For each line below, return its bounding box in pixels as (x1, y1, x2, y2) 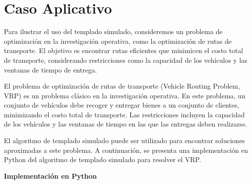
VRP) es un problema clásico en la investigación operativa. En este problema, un (4, 90, 246, 100)
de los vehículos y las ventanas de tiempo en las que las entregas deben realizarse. (4, 119, 247, 129)
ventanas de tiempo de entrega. (4, 64, 97, 74)
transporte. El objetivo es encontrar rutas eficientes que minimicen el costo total (4, 45, 243, 55)
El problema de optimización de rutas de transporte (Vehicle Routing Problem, (4, 81, 240, 91)
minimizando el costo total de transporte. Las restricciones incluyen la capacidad (4, 109, 245, 119)
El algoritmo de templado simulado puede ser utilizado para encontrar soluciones (4, 135, 245, 146)
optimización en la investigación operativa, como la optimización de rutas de (4, 36, 232, 46)
